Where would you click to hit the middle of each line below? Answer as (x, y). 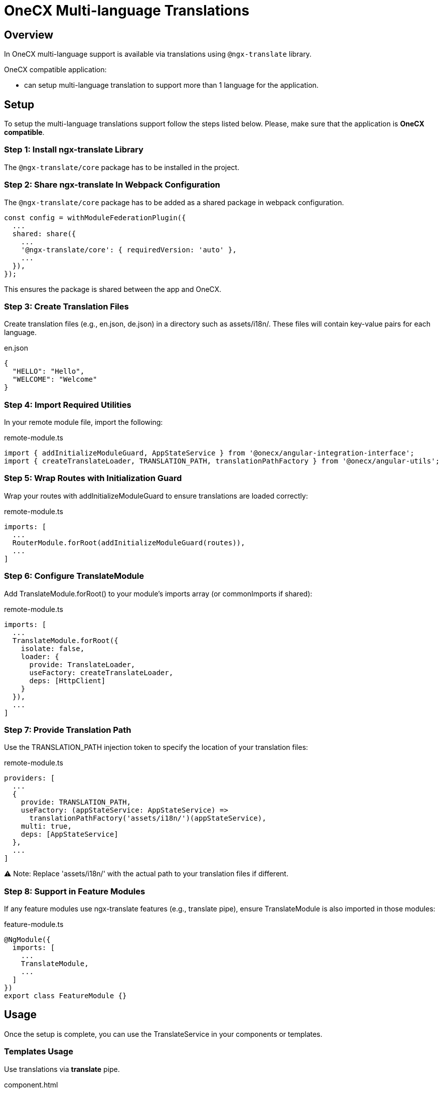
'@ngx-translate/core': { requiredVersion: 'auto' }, (129, 250)
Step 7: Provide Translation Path (68, 730)
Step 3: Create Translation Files (66, 306)
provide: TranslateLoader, (82, 664)
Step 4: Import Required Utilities (68, 405)
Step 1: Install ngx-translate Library (74, 150)
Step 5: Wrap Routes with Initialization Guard (93, 478)
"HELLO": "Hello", (48, 371)
